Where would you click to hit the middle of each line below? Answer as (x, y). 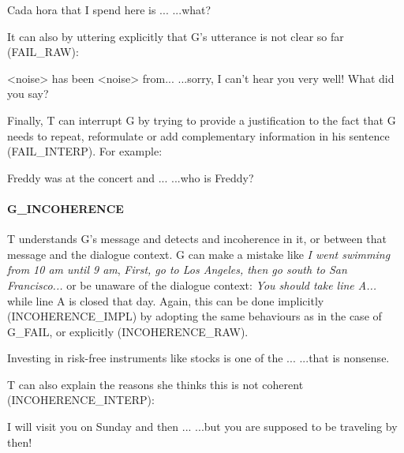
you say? (28, 94)
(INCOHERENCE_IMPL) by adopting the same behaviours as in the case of (195, 316)
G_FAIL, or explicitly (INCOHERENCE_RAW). (128, 331)
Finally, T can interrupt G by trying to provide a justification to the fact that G (202, 120)
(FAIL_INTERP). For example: (85, 151)
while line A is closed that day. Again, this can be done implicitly (166, 300)
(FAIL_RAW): (43, 52)
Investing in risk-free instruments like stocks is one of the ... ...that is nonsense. (198, 358)
